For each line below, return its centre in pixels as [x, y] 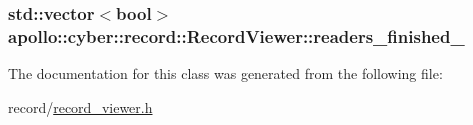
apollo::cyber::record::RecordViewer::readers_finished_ [236, 35]
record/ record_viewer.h [80, 106]
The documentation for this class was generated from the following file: [225, 73]
